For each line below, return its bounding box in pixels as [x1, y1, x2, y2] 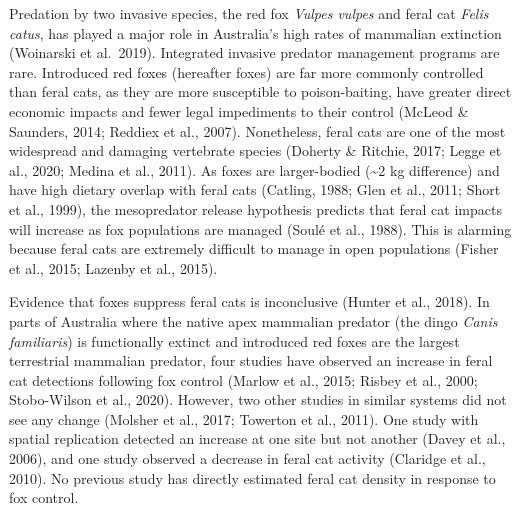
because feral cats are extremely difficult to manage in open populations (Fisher [9, 238, 499, 259]
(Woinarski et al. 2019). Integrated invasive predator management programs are [9, 42, 500, 63]
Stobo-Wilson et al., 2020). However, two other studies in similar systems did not [9, 389, 507, 410]
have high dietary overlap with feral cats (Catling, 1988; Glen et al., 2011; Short [9, 179, 501, 200]
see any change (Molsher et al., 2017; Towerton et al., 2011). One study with [9, 408, 479, 429]
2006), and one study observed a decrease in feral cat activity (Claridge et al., [9, 448, 486, 469]
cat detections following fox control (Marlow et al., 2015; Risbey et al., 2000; [9, 369, 478, 390]
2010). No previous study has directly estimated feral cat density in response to [9, 467, 496, 488]
